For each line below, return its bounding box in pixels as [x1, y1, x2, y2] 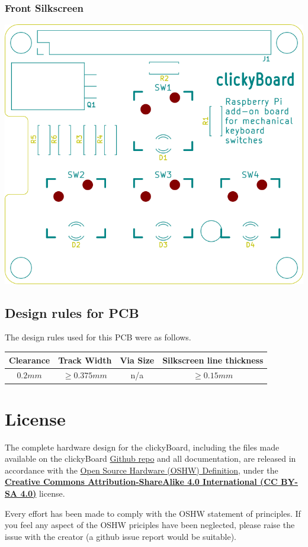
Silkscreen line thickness [162, 353, 264, 366]
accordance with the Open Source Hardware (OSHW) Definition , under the [5, 464, 278, 476]
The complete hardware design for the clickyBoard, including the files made [5, 440, 280, 453]
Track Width [58, 353, 112, 366]
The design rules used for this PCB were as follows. [5, 331, 191, 343]
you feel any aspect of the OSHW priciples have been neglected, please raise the [5, 519, 295, 531]
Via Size [120, 353, 155, 366]
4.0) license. [20, 487, 65, 499]
